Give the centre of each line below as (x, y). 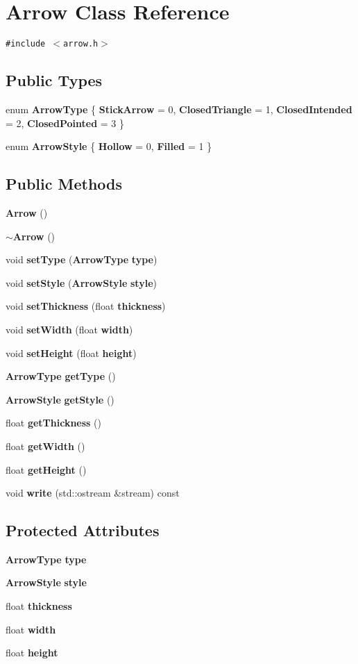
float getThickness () (54, 423)
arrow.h (81, 44)
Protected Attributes (83, 530)
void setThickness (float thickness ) (86, 306)
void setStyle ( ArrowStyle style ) (81, 282)
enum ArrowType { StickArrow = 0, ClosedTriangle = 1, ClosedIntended (179, 109)
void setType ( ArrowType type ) (82, 259)
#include (26, 44)
